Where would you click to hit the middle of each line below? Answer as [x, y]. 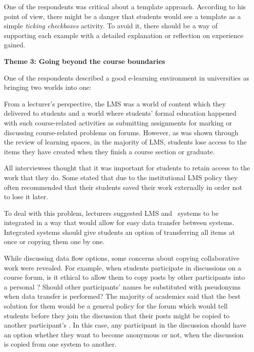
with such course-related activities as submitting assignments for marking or [118, 122]
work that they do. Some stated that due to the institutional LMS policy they [121, 177]
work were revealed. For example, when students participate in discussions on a [123, 267]
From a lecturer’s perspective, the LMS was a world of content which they [115, 103]
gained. [15, 45]
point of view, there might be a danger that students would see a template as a [122, 16]
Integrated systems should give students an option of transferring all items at [119, 232]
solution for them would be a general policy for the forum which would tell [116, 306]
